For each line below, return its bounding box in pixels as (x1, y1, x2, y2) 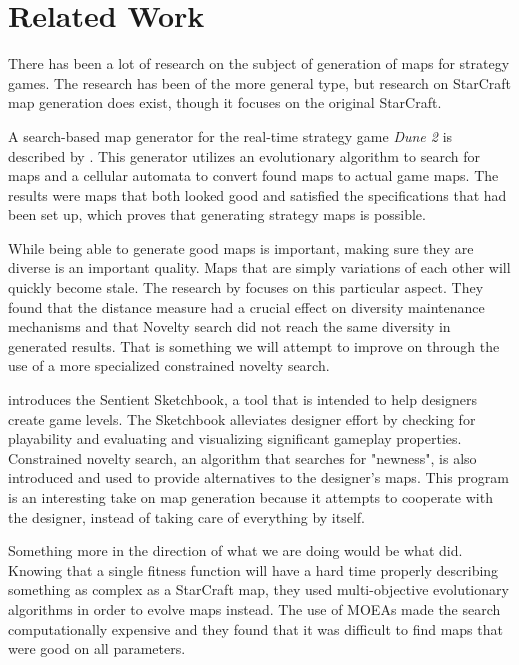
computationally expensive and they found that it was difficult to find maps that (8, 618, 503, 639)
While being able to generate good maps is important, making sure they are (8, 237, 474, 258)
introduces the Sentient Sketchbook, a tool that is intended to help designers (8, 389, 478, 410)
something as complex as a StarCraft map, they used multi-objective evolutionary (8, 579, 509, 600)
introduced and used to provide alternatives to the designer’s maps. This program (8, 467, 509, 488)
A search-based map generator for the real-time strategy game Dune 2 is (8, 125, 453, 146)
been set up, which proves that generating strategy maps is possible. (8, 204, 426, 225)
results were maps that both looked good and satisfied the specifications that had (8, 184, 507, 205)
